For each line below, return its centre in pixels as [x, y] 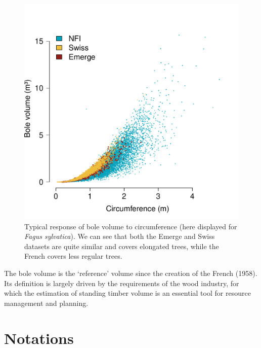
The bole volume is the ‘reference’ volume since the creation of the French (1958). [131, 273]
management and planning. [46, 303]
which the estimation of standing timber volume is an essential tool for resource [127, 293]
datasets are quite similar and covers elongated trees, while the [122, 246]
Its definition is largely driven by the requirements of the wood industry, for [122, 283]
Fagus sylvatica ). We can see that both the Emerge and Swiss [120, 236]
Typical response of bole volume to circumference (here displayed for [131, 226]
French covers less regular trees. [73, 256]
